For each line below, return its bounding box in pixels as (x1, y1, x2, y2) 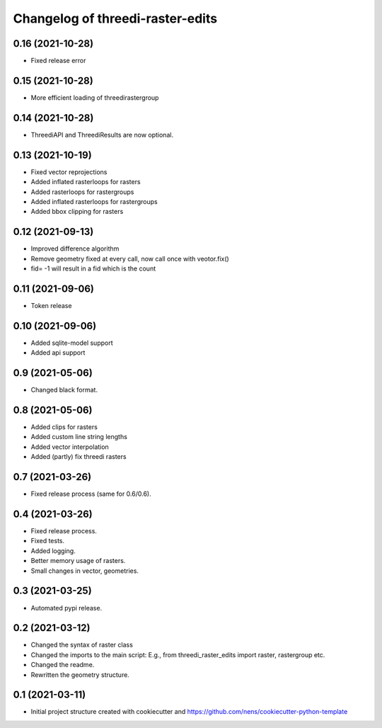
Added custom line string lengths (30, 433, 127, 441)
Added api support (30, 348, 86, 357)
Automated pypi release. (30, 603, 103, 612)
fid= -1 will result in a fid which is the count (30, 264, 156, 273)
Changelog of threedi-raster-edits (13, 11, 218, 26)
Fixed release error (30, 57, 86, 65)
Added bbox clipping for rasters (30, 207, 124, 216)
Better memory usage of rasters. (30, 557, 126, 565)
